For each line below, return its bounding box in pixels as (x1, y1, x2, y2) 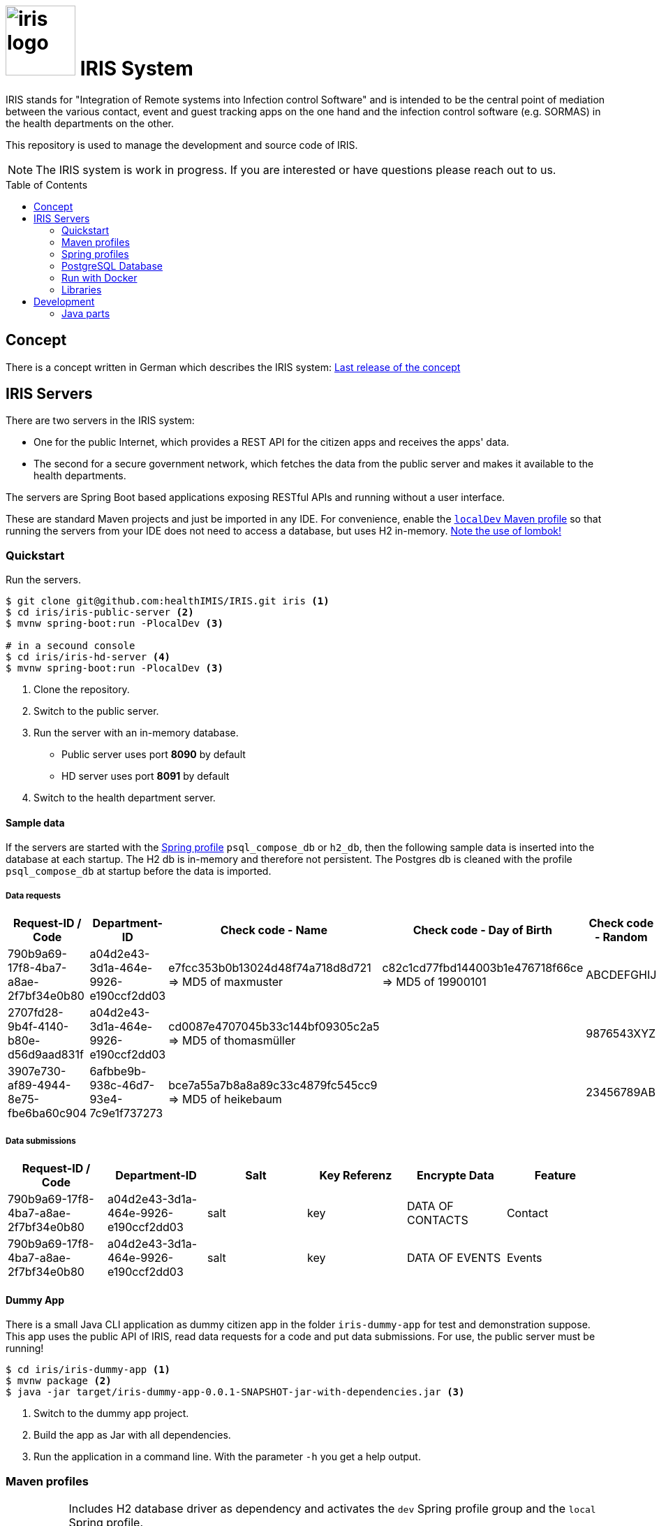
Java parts (61, 307, 110, 319)
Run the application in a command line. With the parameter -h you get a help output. (34, 1451, 421, 1463)
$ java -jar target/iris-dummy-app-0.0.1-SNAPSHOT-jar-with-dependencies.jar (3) (6, 1386, 465, 1398)
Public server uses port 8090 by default (61, 748, 246, 761)
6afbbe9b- (89, 1064, 147, 1079)
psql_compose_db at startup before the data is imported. (6, 865, 272, 878)
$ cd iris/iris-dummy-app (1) (6, 1364, 171, 1376)
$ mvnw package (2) (6, 1375, 112, 1387)
